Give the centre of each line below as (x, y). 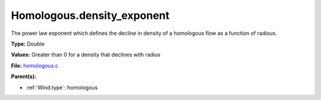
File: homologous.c (35, 66)
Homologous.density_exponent (90, 15)
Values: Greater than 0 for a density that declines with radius (86, 55)
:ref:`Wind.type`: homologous (62, 87)
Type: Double (28, 44)
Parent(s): (24, 76)
